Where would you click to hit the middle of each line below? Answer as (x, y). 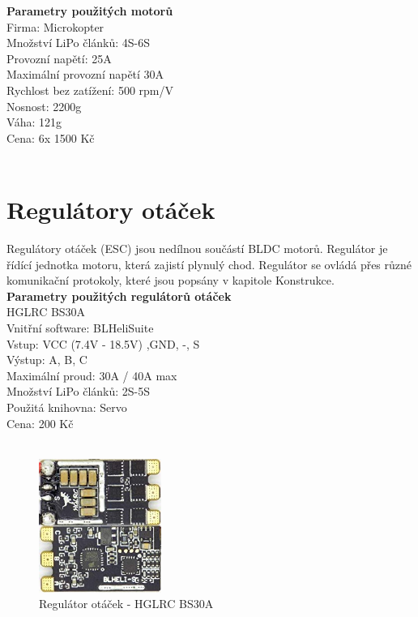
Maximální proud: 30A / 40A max (92, 375)
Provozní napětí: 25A (59, 58)
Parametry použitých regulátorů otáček (119, 296)
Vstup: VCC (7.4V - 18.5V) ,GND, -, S (103, 343)
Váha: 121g (34, 122)
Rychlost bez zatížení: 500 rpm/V (90, 90)
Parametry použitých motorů (90, 11)
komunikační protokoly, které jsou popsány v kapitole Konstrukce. (171, 280)
